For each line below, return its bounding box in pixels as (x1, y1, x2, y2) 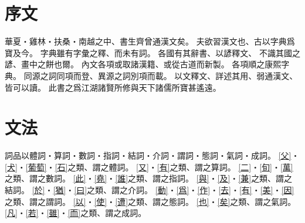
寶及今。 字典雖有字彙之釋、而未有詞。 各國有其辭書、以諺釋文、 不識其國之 (5, 46, 300, 59)
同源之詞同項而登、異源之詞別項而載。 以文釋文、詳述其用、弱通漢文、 (23, 69, 298, 81)
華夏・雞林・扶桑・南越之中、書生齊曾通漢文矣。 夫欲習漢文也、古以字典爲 (5, 35, 295, 47)
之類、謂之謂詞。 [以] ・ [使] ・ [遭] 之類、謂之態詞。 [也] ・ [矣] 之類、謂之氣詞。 (5, 195, 296, 207)
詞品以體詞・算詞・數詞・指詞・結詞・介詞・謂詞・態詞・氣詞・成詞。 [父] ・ (5, 149, 300, 162)
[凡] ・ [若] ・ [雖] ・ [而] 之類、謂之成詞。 (5, 207, 147, 219)
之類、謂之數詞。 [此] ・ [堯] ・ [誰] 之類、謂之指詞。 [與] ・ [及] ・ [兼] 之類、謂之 (5, 172, 293, 184)
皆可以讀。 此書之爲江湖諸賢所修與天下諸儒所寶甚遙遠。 (5, 81, 221, 93)
